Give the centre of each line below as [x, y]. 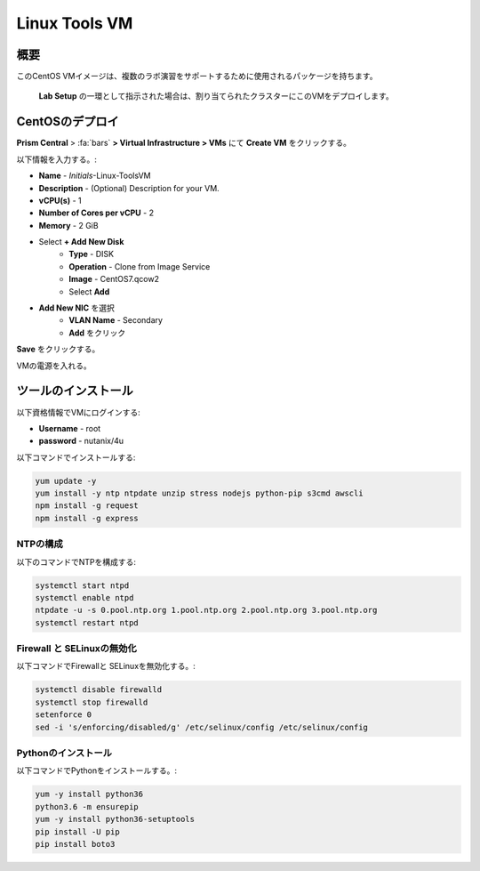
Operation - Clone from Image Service [140, 266]
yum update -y [66, 481]
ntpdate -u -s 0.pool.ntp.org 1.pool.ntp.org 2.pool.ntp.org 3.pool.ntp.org [206, 610]
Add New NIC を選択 [77, 308]
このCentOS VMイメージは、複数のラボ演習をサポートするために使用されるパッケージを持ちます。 [197, 77]
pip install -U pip [77, 831]
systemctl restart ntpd [87, 622]
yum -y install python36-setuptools [115, 819]
